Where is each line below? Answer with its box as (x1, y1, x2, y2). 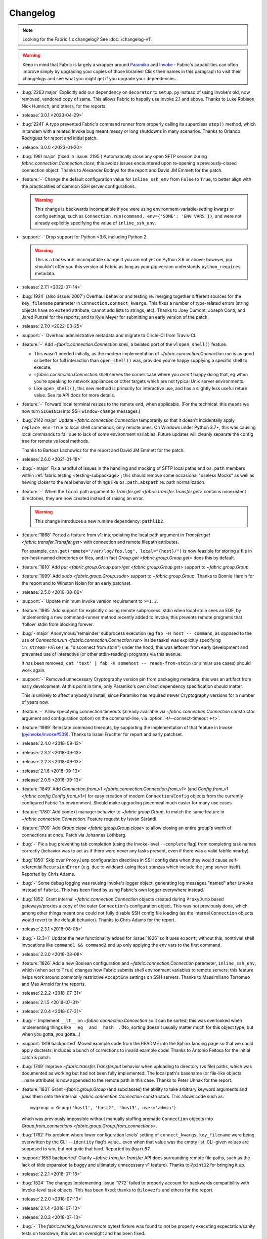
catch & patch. (21, 1054, 51, 1060)
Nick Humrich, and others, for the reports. (21, 103, 107, 109)
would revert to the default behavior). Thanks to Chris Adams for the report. (21, 917, 176, 923)
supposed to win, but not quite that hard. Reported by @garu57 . (21, 1145, 152, 1152)
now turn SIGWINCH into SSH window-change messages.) (21, 408, 141, 414)
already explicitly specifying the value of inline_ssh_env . (35, 220, 156, 226)
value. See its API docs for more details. (34, 392, 116, 398)
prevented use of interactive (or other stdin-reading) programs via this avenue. (21, 651, 182, 657)
